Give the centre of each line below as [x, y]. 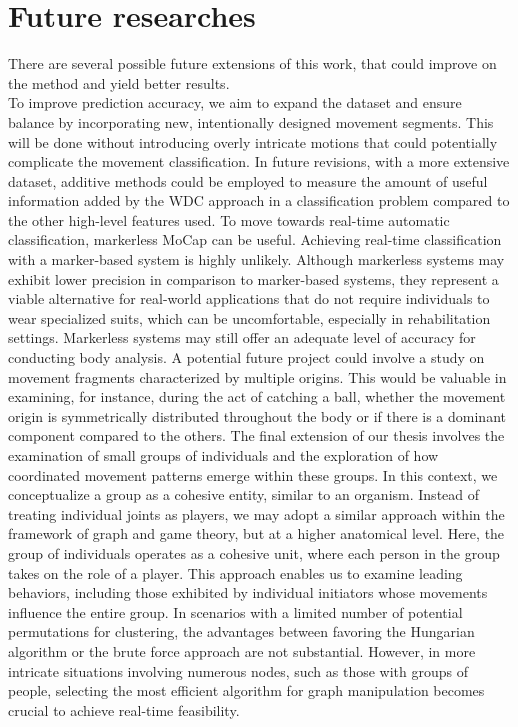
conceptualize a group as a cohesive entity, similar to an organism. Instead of [244, 494]
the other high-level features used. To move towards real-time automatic [229, 219]
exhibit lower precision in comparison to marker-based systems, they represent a [253, 278]
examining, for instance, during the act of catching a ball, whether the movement [257, 396]
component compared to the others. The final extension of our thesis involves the [256, 435]
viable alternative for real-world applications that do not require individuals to [249, 298]
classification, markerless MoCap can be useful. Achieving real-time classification [255, 239]
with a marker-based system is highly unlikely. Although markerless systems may [256, 259]
